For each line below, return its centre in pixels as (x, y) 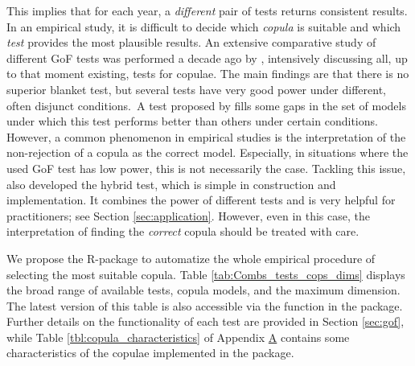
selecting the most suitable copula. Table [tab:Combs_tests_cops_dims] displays (206, 274)
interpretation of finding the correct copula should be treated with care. (183, 231)
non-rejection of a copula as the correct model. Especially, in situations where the (207, 152)
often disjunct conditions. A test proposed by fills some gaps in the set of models (206, 105)
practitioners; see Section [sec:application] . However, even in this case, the (188, 215)
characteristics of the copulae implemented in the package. (150, 353)
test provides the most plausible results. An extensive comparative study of (191, 42)
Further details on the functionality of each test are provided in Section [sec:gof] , (205, 321)
